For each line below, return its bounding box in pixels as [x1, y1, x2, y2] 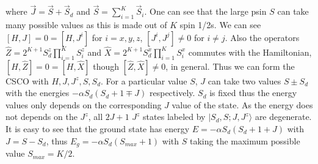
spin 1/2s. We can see [179, 18, 261, 31]
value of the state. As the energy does [172, 98, 313, 111]
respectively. [150, 86, 195, 99]
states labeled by [143, 110, 206, 123]
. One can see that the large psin [144, 5, 267, 18]
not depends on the [5, 110, 78, 123]
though [93, 59, 119, 72]
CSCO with [5, 74, 49, 87]
